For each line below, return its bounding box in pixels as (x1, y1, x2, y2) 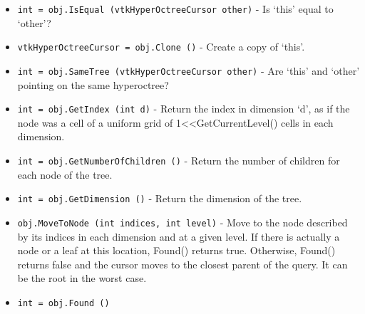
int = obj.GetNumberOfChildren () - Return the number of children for (17, 153, 340, 167)
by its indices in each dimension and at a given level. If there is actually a (17, 229, 340, 244)
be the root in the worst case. (17, 271, 147, 286)
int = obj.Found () (17, 298, 110, 308)
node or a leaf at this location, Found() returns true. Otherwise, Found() (17, 243, 336, 258)
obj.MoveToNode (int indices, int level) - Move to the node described (17, 214, 348, 229)
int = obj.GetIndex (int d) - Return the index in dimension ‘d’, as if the (17, 101, 350, 116)
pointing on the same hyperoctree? (17, 77, 169, 92)
